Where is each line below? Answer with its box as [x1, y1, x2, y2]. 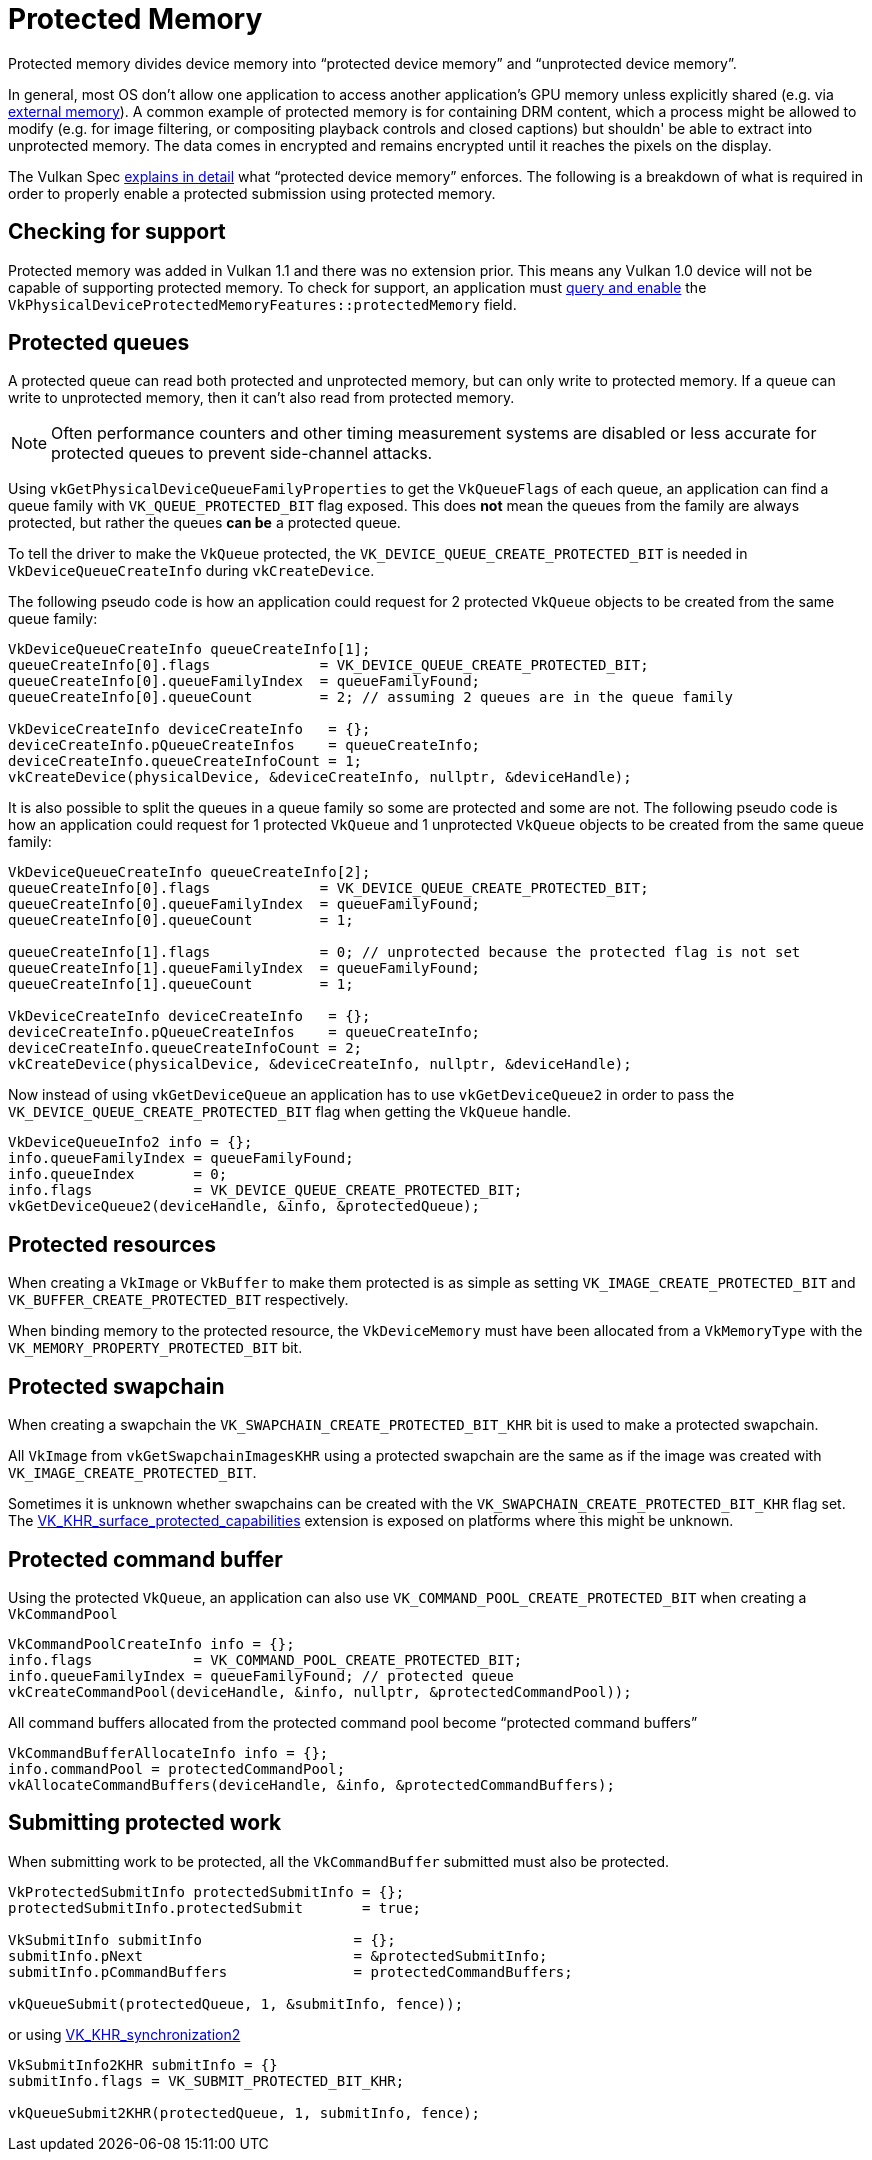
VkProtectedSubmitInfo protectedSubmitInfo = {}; [8, 1883, 405, 1900]
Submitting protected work [8, 1810, 282, 1836]
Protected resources [8, 1231, 217, 1257]
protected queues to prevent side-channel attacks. [51, 443, 433, 464]
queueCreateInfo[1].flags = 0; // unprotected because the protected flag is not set [8, 944, 801, 961]
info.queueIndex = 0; [8, 1166, 228, 1183]
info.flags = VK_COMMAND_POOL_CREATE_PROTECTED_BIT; [8, 1651, 523, 1668]
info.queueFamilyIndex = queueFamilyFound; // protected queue [8, 1667, 514, 1684]
